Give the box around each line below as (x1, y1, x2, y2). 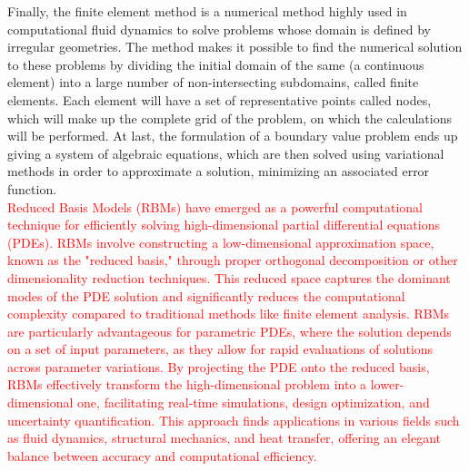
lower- (370, 375, 404, 394)
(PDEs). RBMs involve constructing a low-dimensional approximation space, (7, 232, 434, 251)
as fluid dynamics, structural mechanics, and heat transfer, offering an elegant (7, 428, 441, 447)
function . (7, 179, 57, 198)
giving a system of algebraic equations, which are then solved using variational (7, 143, 444, 162)
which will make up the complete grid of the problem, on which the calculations (7, 108, 452, 127)
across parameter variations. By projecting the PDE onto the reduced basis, (7, 357, 430, 376)
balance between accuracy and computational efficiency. (7, 446, 317, 465)
